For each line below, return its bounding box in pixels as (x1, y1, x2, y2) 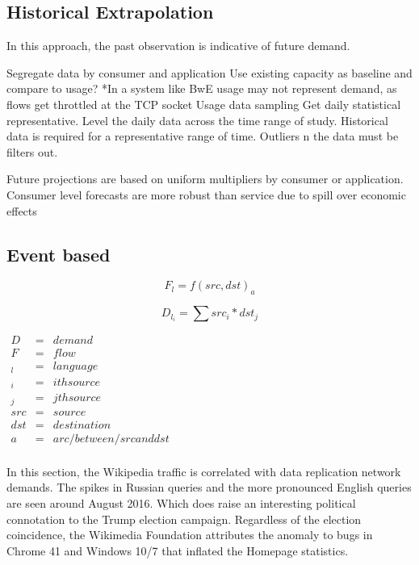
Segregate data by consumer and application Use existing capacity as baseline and (6, 64, 413, 81)
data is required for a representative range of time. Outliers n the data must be (6, 128, 399, 144)
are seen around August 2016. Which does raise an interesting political (6, 494, 356, 511)
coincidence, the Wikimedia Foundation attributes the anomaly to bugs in (6, 526, 373, 543)
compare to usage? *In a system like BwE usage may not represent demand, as (6, 80, 397, 97)
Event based (6, 241, 111, 266)
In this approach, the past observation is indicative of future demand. (6, 37, 350, 54)
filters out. (6, 143, 58, 160)
